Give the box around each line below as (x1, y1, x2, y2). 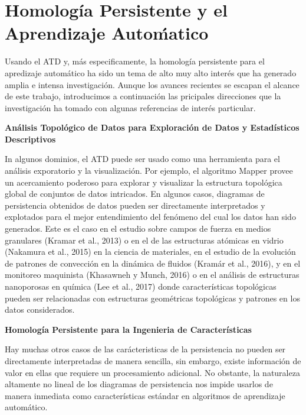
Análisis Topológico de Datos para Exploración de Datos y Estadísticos (5, 121, 300, 134)
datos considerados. (5, 303, 75, 316)
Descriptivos (5, 132, 56, 145)
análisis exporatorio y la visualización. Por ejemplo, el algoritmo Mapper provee (5, 164, 293, 177)
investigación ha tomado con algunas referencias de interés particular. (5, 101, 256, 114)
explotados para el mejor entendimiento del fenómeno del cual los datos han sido (5, 210, 296, 223)
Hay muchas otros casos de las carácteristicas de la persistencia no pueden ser (5, 343, 286, 355)
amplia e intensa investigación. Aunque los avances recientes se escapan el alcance (5, 78, 300, 90)
